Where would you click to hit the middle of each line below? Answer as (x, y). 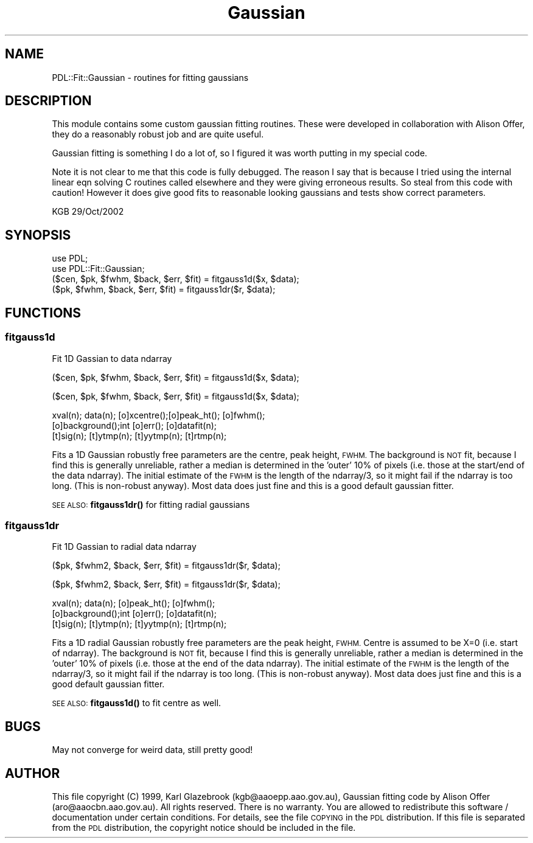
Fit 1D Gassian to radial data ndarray (124, 547)
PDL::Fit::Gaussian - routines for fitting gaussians (150, 77)
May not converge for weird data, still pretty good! (152, 750)
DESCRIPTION (48, 101)
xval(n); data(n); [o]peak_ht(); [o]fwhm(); (134, 603)
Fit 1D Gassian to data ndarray (112, 358)
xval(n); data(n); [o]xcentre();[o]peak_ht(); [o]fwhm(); (159, 415)
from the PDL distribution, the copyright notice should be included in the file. (204, 827)
